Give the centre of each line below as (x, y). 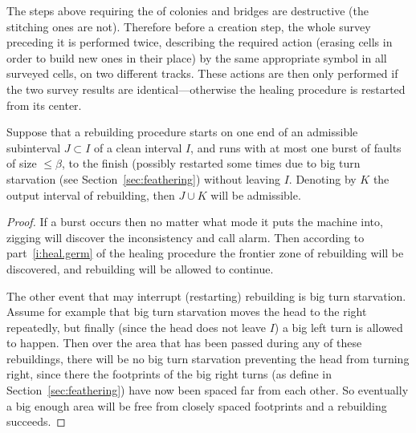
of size (22, 163)
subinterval (34, 147)
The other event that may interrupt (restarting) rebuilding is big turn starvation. (206, 295)
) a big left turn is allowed (339, 327)
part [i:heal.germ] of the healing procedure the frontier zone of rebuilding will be (205, 253)
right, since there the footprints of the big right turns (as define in (169, 374)
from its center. (44, 105)
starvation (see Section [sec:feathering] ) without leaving (143, 178)
